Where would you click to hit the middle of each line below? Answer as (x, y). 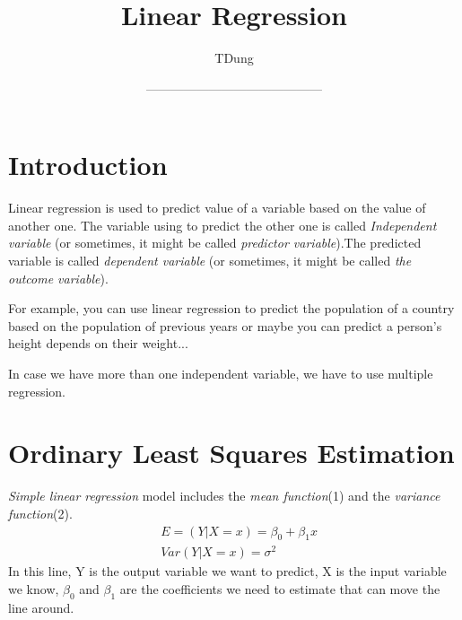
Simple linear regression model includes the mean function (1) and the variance (224, 496)
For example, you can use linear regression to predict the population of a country (231, 308)
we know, (34, 589)
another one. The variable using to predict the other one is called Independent (222, 225)
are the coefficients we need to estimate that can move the (280, 589)
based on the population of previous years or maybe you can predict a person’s (225, 325)
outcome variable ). (58, 278)
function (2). (40, 513)
